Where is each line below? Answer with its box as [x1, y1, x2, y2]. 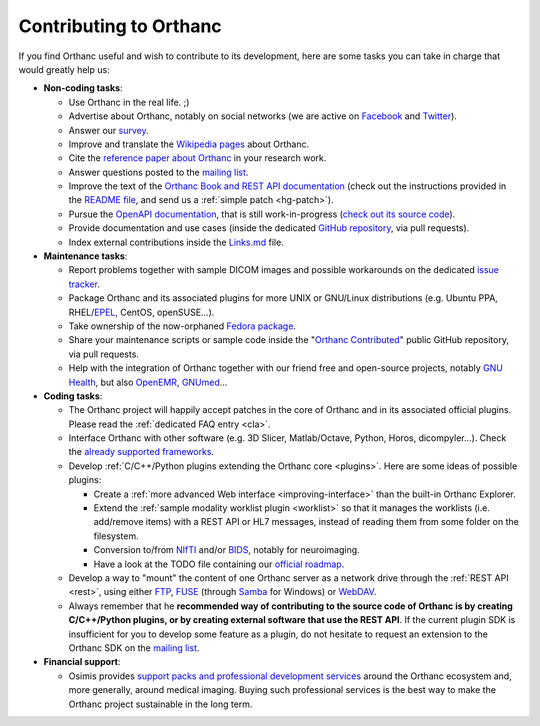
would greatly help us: [18, 63, 110, 75]
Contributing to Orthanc [18, 15, 222, 37]
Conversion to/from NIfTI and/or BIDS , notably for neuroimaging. [93, 544, 360, 556]
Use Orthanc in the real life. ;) [68, 96, 190, 108]
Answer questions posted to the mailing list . [68, 166, 249, 178]
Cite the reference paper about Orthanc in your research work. [68, 152, 327, 164]
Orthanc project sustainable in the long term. [68, 698, 253, 710]
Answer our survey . [68, 124, 149, 136]
